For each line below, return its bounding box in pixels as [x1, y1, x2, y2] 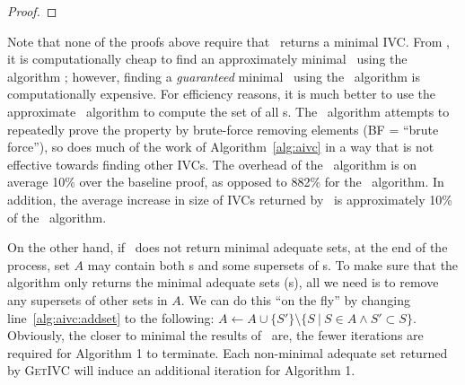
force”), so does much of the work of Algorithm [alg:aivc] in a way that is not [7, 137, 434, 156]
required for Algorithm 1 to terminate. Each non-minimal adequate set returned [7, 343, 448, 362]
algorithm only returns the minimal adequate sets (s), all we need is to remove [7, 273, 439, 292]
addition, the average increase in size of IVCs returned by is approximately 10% [7, 189, 452, 208]
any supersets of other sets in [7, 290, 168, 309]
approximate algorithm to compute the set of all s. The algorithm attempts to [7, 101, 450, 120]
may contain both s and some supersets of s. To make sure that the [87, 255, 459, 274]
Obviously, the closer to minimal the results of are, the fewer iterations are [7, 326, 424, 345]
